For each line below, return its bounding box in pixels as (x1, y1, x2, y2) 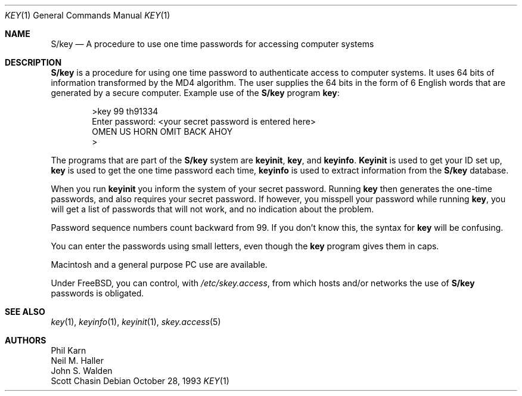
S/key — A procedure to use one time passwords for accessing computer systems (51, 39, 374, 49)
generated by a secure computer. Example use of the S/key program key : (51, 88, 340, 98)
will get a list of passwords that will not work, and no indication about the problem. (51, 204, 374, 214)
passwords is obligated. (51, 288, 144, 298)
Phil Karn (51, 345, 86, 355)
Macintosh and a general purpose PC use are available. (51, 259, 268, 270)
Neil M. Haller (51, 355, 104, 366)
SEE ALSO (5, 307, 45, 317)
